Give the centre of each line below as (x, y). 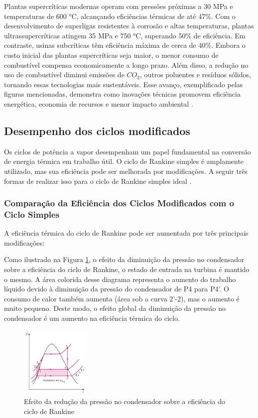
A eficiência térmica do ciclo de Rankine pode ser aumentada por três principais (126, 233)
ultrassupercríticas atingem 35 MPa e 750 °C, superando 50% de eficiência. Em (125, 35)
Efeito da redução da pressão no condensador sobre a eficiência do (125, 401)
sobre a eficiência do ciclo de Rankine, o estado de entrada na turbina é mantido (127, 269)
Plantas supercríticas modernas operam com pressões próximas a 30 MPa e (119, 6)
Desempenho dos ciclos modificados (97, 130)
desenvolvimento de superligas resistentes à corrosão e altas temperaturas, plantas (129, 26)
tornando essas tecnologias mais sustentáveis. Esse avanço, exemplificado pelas (124, 84)
